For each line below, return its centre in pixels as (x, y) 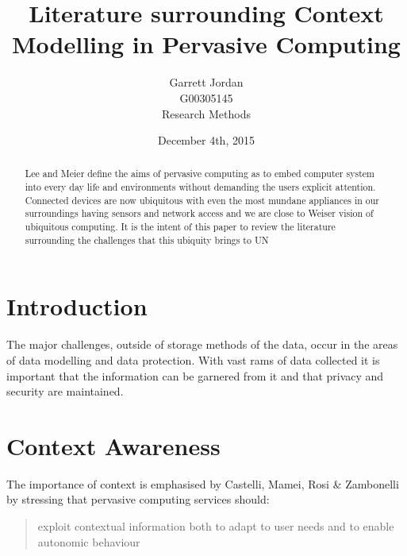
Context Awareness (113, 445)
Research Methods (206, 113)
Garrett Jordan (206, 82)
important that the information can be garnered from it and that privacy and (195, 375)
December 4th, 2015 (206, 140)
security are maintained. (65, 391)
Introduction (77, 306)
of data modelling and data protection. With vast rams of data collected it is (193, 359)
